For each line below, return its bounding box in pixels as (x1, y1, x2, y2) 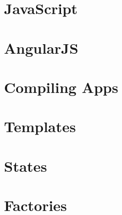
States (4, 155, 47, 176)
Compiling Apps (4, 76, 118, 97)
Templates (4, 116, 76, 137)
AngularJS (4, 37, 78, 58)
